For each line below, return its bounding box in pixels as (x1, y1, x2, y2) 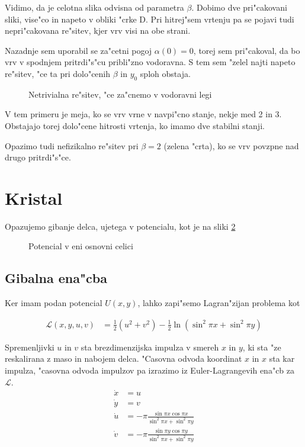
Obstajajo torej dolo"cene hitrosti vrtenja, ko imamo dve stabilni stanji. (5, 119, 265, 131)
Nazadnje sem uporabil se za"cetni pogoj (5, 44, 152, 56)
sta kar (269, 352, 295, 365)
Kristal (5, 185, 63, 210)
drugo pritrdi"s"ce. (5, 151, 71, 163)
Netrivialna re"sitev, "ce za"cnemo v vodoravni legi (28, 88, 212, 100)
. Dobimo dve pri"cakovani (191, 1, 287, 13)
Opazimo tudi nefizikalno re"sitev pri (5, 139, 139, 152)
